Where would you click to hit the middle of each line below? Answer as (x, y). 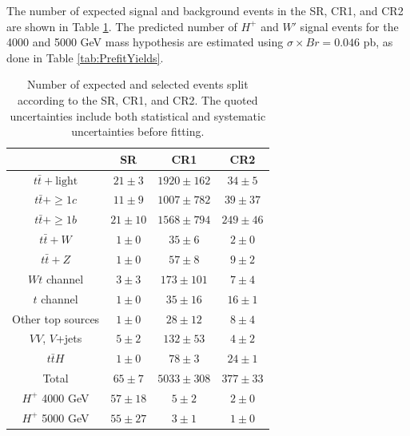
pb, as (378, 42)
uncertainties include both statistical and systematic (138, 115)
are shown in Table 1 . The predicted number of (122, 26)
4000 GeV (66, 397)
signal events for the (349, 26)
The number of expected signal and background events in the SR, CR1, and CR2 (205, 10)
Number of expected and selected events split (137, 84)
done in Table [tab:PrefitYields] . (85, 57)
